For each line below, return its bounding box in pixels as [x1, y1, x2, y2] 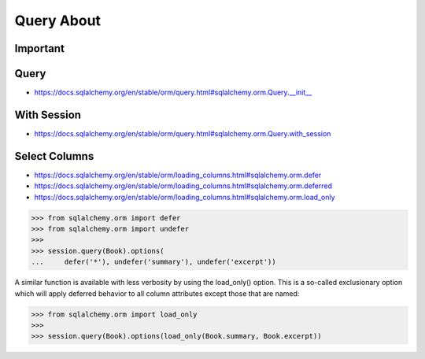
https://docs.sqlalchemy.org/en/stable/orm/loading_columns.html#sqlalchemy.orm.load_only [34, 192, 335, 202]
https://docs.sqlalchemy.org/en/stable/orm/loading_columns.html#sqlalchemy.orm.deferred [34, 181, 332, 191]
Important [14, 42, 65, 55]
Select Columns [14, 150, 94, 163]
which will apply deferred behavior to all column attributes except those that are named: [14, 288, 300, 298]
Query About [14, 12, 102, 29]
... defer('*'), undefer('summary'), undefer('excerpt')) [31, 257, 276, 267]
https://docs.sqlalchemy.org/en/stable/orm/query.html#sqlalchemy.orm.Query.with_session [34, 128, 331, 138]
